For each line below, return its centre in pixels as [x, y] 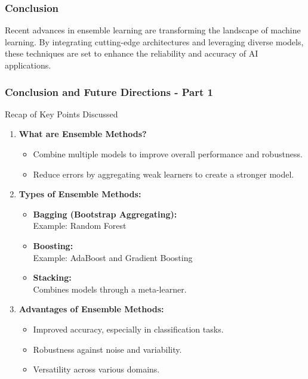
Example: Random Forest [80, 226]
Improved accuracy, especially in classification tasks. [128, 329]
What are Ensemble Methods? [83, 134]
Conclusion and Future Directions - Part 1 [109, 91]
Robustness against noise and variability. [107, 349]
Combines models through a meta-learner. [110, 289]
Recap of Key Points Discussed [61, 114]
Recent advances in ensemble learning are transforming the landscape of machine [153, 30]
